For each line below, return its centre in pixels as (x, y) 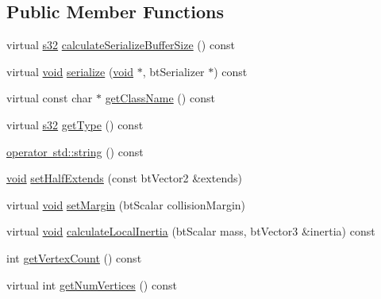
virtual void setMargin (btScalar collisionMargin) (126, 204)
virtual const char (50, 98)
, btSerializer (173, 71)
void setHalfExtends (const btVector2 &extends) (124, 178)
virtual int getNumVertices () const (92, 284)
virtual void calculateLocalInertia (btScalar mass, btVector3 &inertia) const (191, 231)
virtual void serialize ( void (70, 71)
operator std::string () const (75, 151)
